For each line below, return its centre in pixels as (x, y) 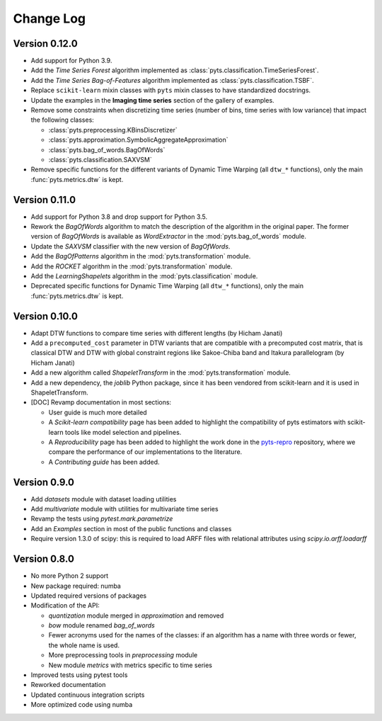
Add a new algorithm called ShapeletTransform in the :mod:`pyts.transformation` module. (161, 373)
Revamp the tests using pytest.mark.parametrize (102, 519)
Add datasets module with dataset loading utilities (104, 499)
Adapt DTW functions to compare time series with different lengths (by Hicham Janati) (157, 333)
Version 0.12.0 (45, 44)
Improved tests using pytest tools (79, 675)
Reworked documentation (68, 685)
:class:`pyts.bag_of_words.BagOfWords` (107, 149)
